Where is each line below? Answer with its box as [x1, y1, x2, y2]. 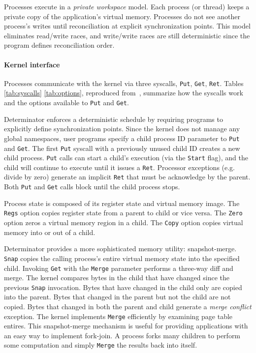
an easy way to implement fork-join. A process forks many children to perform [4, 330, 241, 340]
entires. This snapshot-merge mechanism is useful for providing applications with [4, 321, 248, 331]
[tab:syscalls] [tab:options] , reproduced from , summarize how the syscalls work [4, 88, 243, 98]
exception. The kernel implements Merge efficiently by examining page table [4, 311, 233, 321]
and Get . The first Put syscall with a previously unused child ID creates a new [4, 143, 240, 153]
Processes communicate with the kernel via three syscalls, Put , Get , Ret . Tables [4, 78, 244, 88]
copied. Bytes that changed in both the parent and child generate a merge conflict [4, 301, 252, 312]
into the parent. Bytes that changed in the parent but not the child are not [4, 292, 231, 302]
